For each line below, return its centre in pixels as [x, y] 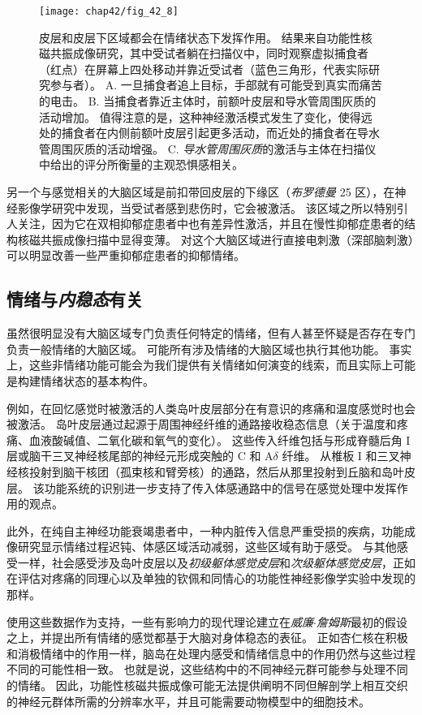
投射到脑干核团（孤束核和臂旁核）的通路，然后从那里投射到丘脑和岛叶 [216, 471]
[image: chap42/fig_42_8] [109, 11]
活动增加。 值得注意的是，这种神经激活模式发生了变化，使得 [200, 116]
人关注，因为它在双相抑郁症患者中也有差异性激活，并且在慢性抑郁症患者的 [205, 224]
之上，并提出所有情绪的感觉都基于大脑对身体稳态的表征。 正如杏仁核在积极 [207, 637]
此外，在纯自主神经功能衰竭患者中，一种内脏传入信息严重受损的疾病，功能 [205, 530]
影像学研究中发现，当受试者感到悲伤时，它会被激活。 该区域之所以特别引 [213, 207]
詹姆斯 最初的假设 [362, 621]
